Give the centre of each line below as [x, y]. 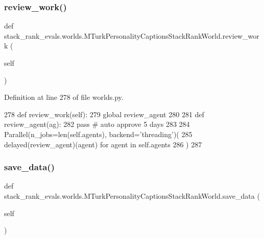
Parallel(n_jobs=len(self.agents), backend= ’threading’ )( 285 [98, 134]
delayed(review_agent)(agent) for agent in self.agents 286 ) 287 [103, 144]
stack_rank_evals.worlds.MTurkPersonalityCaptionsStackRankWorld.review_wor [132, 35]
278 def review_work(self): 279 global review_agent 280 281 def [104, 114]
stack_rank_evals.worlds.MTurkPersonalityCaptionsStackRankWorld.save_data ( [132, 195]
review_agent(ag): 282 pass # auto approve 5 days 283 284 [97, 124]
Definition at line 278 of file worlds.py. [64, 97]
